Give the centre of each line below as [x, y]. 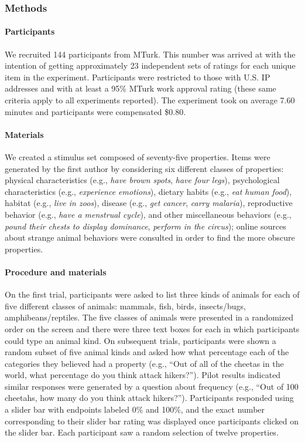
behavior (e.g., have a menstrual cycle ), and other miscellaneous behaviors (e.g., [148, 214]
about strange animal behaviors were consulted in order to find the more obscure [150, 237]
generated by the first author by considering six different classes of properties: [144, 168]
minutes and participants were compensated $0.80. [95, 111]
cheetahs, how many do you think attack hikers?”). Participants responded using [149, 398]
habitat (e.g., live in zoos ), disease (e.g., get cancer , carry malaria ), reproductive [149, 203]
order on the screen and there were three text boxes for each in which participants [152, 328]
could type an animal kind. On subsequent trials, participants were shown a [140, 340]
